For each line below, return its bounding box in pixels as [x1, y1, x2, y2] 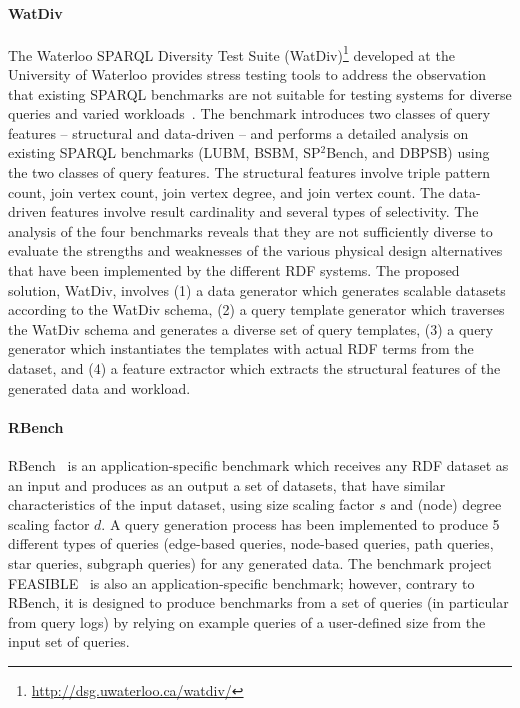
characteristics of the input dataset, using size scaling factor [8, 494, 375, 515]
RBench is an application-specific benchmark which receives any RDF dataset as [8, 454, 509, 475]
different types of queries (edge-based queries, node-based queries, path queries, [8, 533, 494, 554]
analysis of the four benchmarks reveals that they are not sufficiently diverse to [8, 220, 493, 241]
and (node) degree [390, 494, 502, 515]
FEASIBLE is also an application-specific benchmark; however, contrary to [8, 572, 475, 593]
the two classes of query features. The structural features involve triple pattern [8, 162, 491, 183]
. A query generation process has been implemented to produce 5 [101, 513, 500, 534]
